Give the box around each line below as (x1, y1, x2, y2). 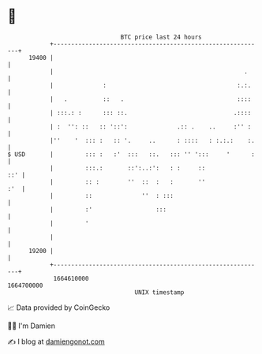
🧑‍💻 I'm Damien (7, 321, 56, 330)
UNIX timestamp (134, 288, 185, 296)
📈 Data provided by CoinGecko (7, 303, 110, 312)
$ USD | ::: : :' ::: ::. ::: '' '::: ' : (7, 150, 256, 158)
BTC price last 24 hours (120, 33, 202, 41)
